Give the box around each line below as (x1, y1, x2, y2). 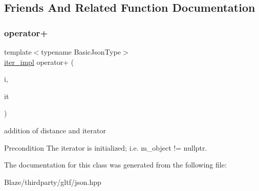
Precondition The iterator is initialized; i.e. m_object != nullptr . (4, 142, 207, 153)
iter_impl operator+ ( (4, 56, 74, 67)
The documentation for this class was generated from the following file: (4, 159, 227, 170)
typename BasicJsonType (41, 46, 121, 57)
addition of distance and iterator (4, 125, 106, 135)
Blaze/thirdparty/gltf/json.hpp (4, 176, 101, 187)
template (4, 46, 32, 57)
